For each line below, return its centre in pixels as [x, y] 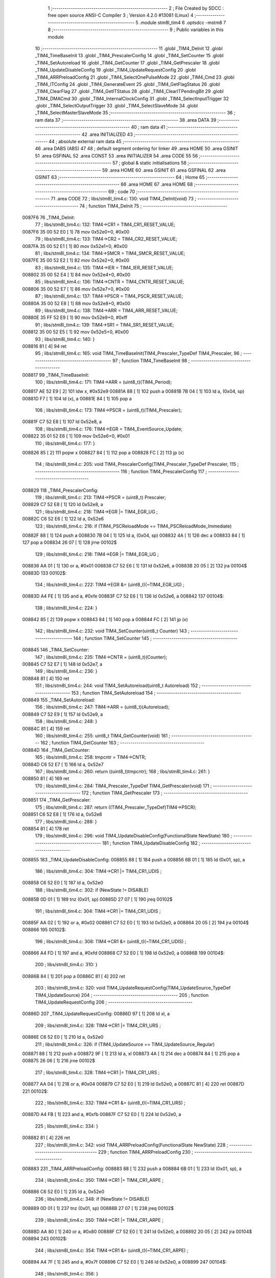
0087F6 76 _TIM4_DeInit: [49, 217]
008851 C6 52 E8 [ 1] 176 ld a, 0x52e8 [62, 814]
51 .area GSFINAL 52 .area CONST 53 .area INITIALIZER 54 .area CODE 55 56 [117, 155]
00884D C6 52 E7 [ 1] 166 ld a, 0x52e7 [63, 764]
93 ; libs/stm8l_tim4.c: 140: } [65, 339]
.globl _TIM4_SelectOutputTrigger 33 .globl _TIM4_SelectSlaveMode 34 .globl [116, 106]
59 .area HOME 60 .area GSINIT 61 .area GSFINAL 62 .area [164, 170]
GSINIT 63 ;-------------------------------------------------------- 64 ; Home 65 [120, 177]
